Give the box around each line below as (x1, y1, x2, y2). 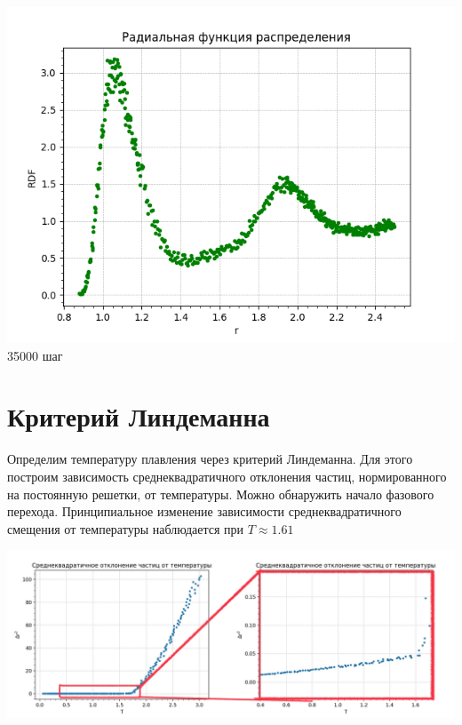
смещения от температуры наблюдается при (7, 519, 244, 538)
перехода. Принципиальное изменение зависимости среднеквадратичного (7, 502, 402, 521)
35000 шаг (7, 346, 63, 364)
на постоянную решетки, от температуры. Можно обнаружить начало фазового (7, 484, 434, 503)
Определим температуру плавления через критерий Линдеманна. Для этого (7, 450, 413, 468)
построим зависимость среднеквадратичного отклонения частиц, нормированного (7, 466, 447, 485)
